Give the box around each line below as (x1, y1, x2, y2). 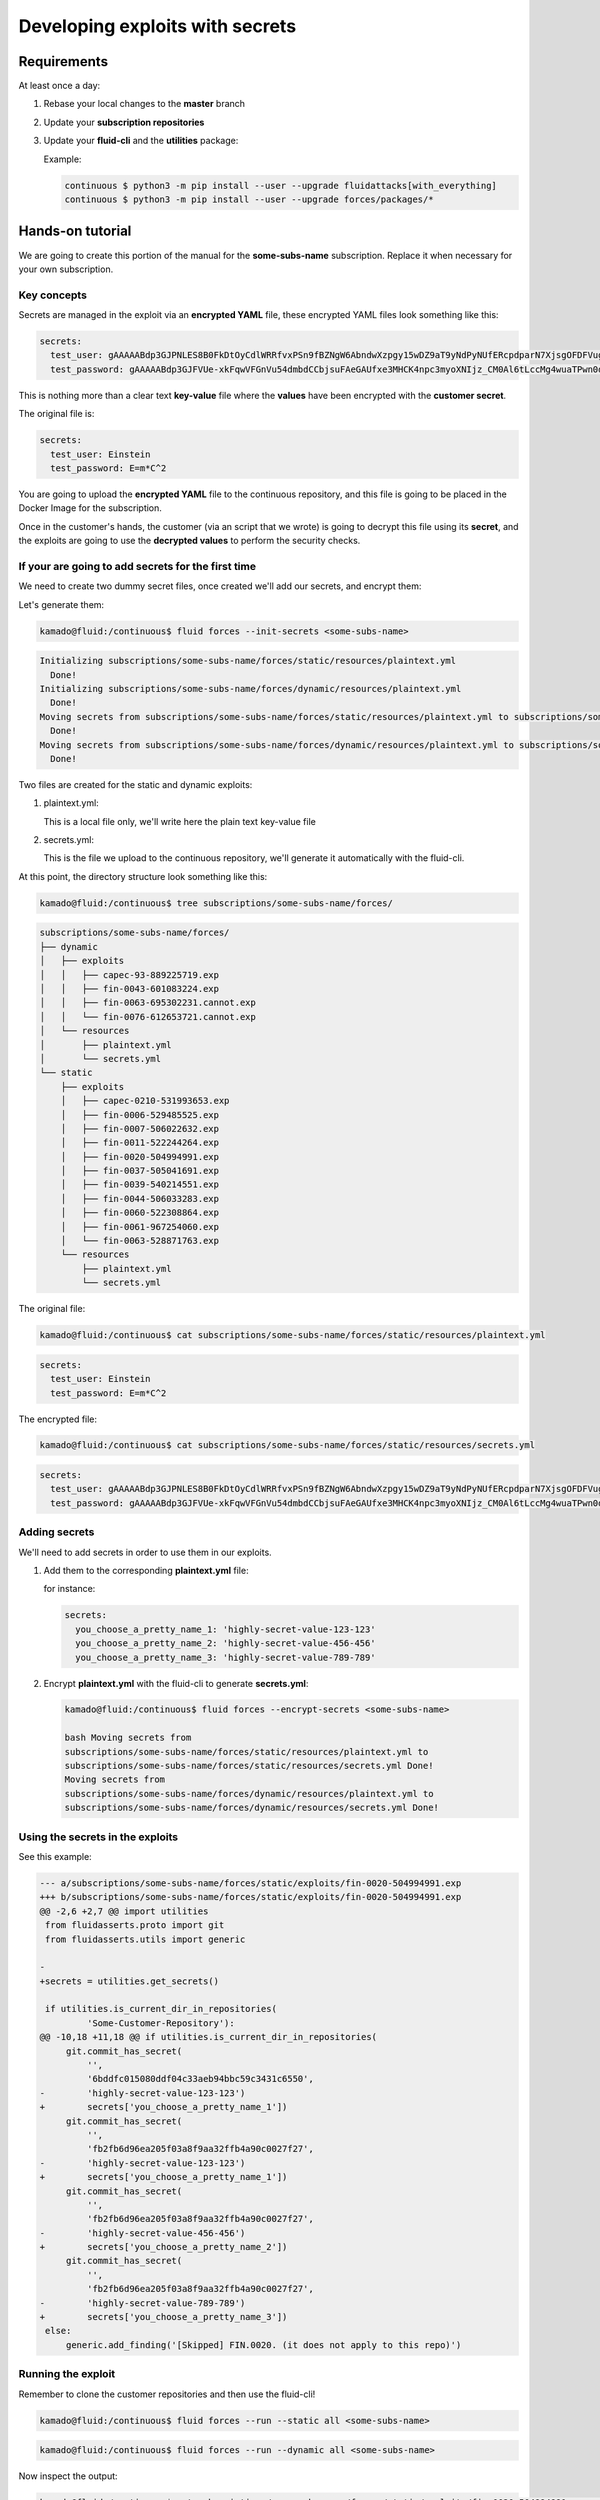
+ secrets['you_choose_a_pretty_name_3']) (39, 2311, 288, 2323)
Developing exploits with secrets (18, 15, 297, 37)
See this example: (18, 1850, 92, 1862)
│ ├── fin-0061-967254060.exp (60, 1221, 220, 1232)
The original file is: (18, 408, 95, 420)
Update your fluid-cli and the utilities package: (43, 135, 239, 147)
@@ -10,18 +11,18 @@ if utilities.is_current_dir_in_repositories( (39, 2031, 378, 2043)
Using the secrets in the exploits (18, 1830, 179, 1844)
